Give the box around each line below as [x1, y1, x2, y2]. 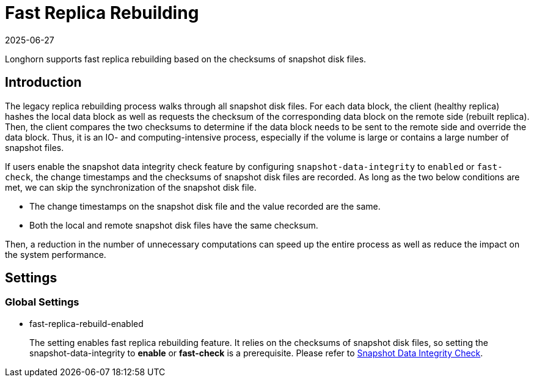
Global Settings [5, 296, 79, 309]
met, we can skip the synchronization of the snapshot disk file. [5, 182, 257, 193]
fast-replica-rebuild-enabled [29, 318, 144, 329]
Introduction [5, 75, 82, 90]
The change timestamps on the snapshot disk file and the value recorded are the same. [29, 200, 381, 211]
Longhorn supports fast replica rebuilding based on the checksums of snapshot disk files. [5, 53, 367, 64]
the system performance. [5, 249, 106, 260]
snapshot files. [5, 142, 64, 153]
